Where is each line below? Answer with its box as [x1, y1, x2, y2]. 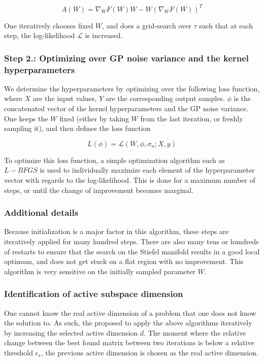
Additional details [4, 206, 79, 219]
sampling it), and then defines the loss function [4, 123, 151, 134]
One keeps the [4, 113, 48, 123]
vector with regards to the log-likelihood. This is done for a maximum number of [4, 174, 255, 185]
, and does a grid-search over [102, 20, 191, 30]
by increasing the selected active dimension [4, 327, 138, 338]
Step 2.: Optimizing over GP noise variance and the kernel [4, 51, 249, 64]
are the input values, [32, 93, 97, 104]
